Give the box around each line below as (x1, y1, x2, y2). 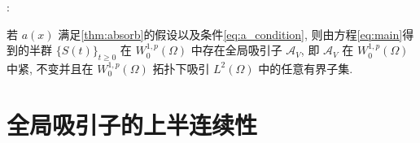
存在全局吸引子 (202, 41, 282, 58)
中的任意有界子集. (258, 59, 353, 76)
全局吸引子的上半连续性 (7, 107, 258, 141)
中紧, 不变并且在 (7, 59, 94, 76)
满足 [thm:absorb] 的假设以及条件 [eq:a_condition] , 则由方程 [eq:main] (58, 25, 403, 42)
